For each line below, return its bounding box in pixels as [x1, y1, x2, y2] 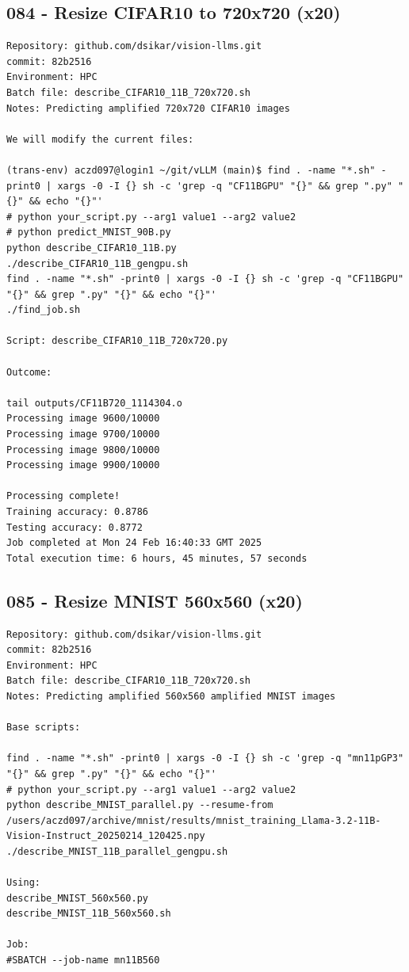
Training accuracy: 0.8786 [6, 506, 148, 518]
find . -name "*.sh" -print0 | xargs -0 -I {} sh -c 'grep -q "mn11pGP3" [6, 753, 404, 764]
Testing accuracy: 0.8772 [6, 521, 143, 533]
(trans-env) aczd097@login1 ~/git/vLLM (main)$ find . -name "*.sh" [6, 164, 376, 176]
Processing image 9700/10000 [6, 429, 160, 440]
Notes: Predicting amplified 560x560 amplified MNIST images [6, 690, 336, 702]
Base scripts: [6, 722, 81, 734]
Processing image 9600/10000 [6, 413, 160, 425]
